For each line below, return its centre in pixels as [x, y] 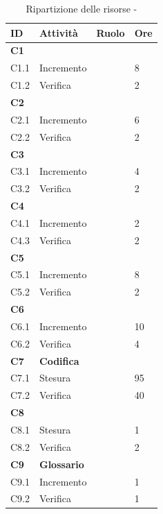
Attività [59, 32]
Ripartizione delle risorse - [81, 8]
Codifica [59, 360]
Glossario [62, 464]
